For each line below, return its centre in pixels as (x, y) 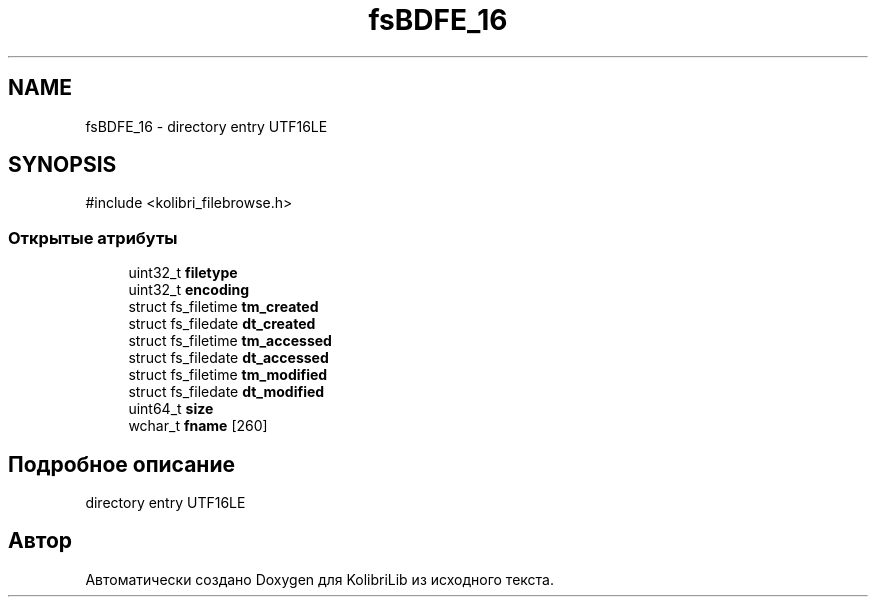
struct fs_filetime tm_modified (228, 375)
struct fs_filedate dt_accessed (228, 358)
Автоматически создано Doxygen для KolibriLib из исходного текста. (319, 579)
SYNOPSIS (62, 165)
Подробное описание (121, 464)
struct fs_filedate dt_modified (226, 392)
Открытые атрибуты (93, 237)
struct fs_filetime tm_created (223, 307)
